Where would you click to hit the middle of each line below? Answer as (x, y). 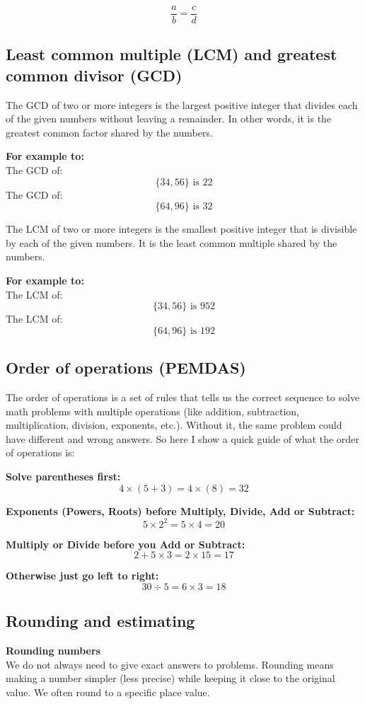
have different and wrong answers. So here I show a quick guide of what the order (182, 438)
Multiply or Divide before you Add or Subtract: (126, 544)
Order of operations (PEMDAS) (126, 368)
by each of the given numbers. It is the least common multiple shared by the (172, 242)
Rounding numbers (53, 651)
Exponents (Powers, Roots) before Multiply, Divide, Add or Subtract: (180, 510)
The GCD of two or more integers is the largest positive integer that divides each (182, 104)
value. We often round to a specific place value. (108, 692)
